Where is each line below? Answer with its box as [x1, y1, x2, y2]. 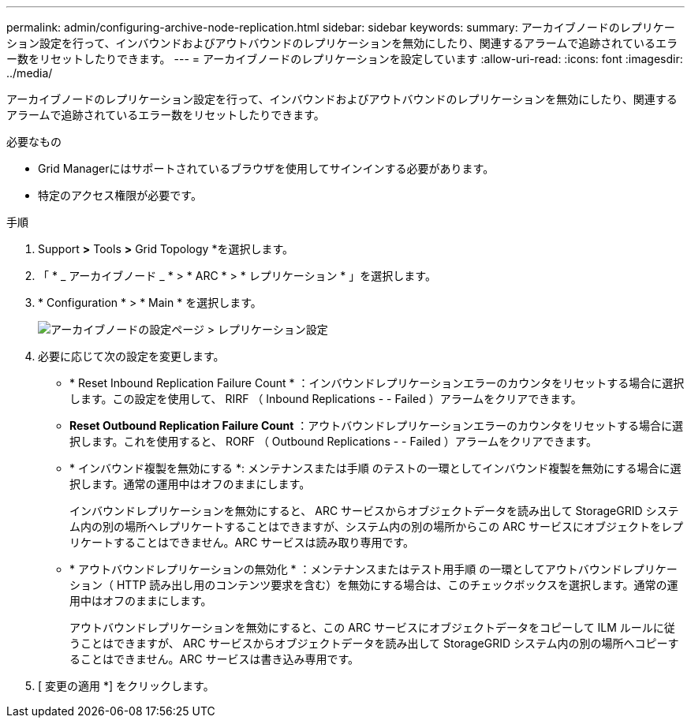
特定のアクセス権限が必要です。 [38, 188, 202, 202]
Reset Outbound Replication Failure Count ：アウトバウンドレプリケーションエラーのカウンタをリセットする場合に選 [69, 419, 684, 432]
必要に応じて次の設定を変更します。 [38, 349, 225, 363]
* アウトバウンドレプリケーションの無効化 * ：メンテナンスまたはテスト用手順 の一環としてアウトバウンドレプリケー [69, 562, 678, 576]
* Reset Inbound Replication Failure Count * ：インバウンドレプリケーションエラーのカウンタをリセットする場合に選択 [69, 376, 685, 390]
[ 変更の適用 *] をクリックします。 [38, 679, 215, 692]
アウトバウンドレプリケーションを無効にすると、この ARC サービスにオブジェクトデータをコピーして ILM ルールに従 [69, 621, 675, 634]
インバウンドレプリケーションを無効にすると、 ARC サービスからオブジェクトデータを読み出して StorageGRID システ [69, 504, 679, 517]
